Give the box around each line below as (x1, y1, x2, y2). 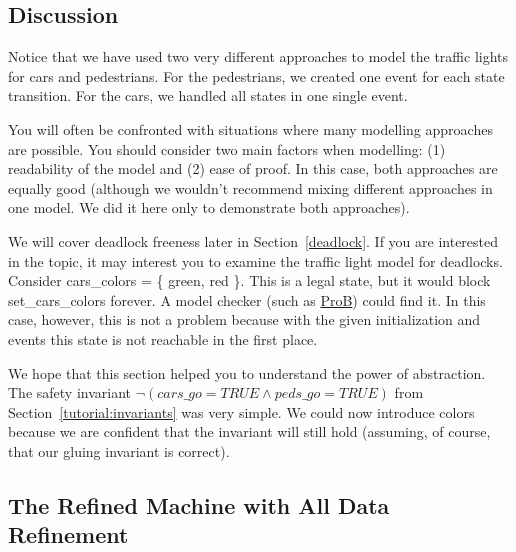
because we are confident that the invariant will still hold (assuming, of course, (8, 421, 491, 442)
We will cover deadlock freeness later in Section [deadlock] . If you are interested (8, 230, 499, 251)
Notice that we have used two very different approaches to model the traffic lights (8, 46, 509, 67)
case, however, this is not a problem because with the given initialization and (8, 309, 481, 330)
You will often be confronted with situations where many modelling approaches (8, 118, 493, 139)
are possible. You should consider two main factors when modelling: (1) (8, 138, 446, 159)
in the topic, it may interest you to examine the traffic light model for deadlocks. (8, 250, 503, 271)
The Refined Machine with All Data (8, 489, 390, 520)
